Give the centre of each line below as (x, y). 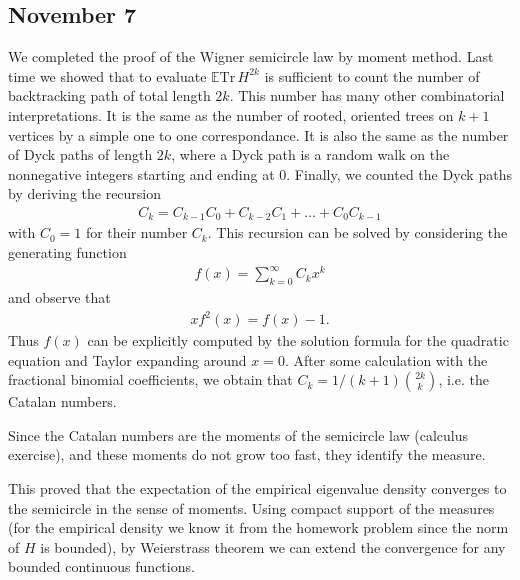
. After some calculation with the (386, 359)
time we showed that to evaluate (107, 75)
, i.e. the (463, 379)
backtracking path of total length (109, 95)
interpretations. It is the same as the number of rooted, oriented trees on (231, 114)
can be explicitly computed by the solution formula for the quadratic (298, 340)
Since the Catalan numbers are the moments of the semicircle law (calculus (238, 434)
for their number (136, 232)
